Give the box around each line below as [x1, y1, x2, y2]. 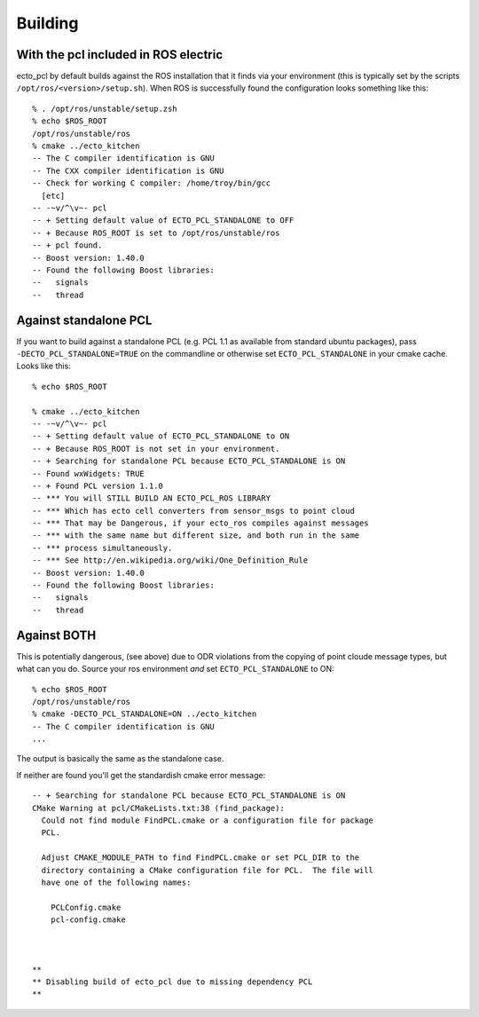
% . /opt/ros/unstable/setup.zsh [32, 103, 177, 114]
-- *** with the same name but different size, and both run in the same [32, 531, 360, 540]
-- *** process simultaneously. [32, 542, 173, 553]
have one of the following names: [41, 877, 192, 887]
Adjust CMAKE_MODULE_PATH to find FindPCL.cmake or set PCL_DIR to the [41, 853, 360, 863]
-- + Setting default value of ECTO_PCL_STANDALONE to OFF [32, 216, 294, 225]
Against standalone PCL [16, 312, 153, 327]
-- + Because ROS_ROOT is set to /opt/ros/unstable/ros [32, 227, 280, 238]
